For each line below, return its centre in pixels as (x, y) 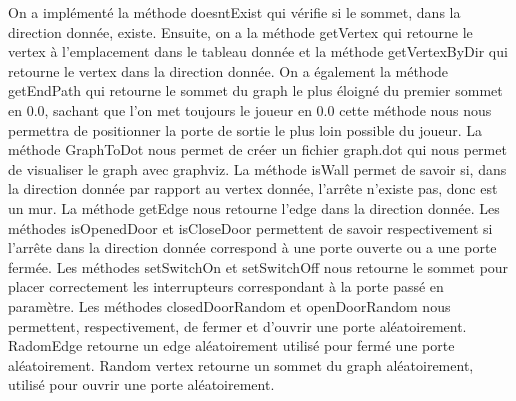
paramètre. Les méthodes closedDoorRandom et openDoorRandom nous (229, 305)
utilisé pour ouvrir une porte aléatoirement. (141, 384)
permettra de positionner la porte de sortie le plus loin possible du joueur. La (245, 129)
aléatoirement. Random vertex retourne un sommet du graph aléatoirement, (241, 364)
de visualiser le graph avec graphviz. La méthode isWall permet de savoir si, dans (257, 168)
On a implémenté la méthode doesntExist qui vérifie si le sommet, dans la (234, 12)
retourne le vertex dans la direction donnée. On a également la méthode (228, 70)
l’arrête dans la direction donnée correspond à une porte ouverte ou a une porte (252, 247)
